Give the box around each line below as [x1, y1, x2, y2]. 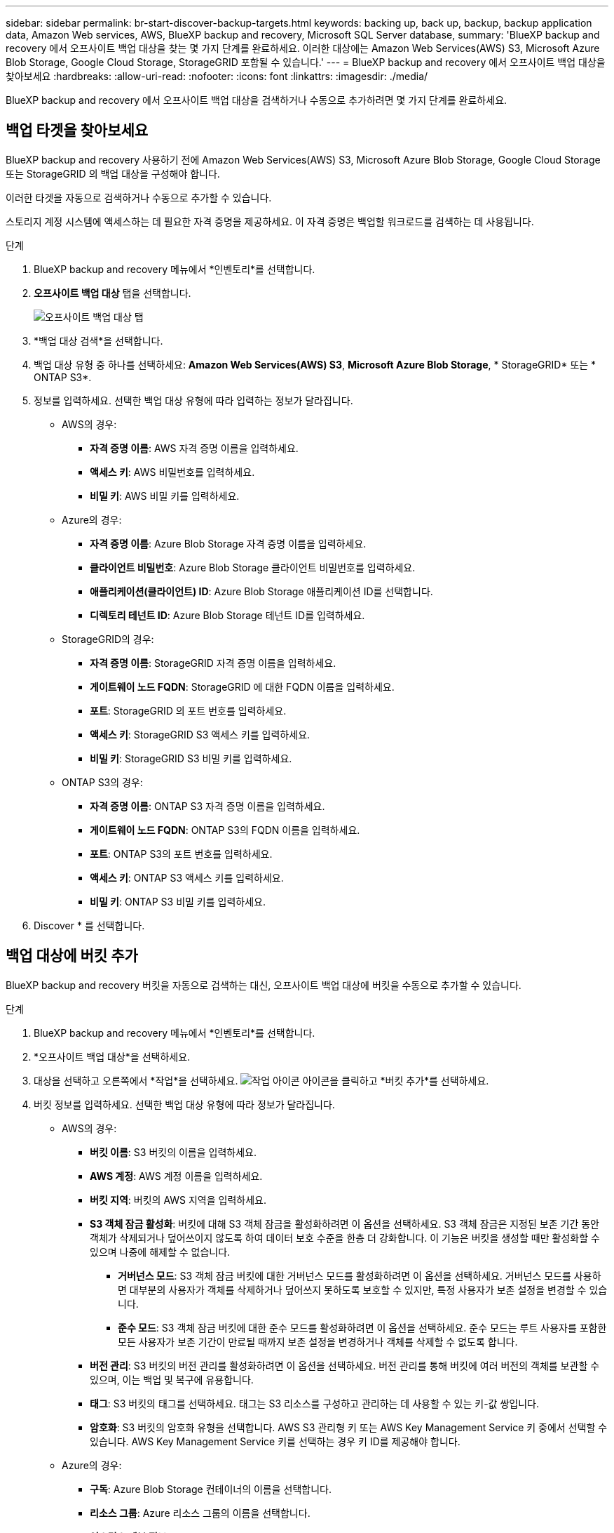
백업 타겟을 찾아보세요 [6, 121, 149, 140]
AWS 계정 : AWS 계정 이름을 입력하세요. [90, 1169, 263, 1182]
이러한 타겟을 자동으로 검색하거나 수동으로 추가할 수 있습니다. [6, 191, 272, 204]
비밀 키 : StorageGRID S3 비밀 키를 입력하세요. [90, 752, 292, 764]
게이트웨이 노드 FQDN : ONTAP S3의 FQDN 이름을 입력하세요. [90, 823, 360, 836]
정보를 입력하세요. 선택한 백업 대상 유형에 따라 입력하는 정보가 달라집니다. [34, 394, 353, 406]
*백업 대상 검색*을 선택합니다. [34, 334, 163, 347]
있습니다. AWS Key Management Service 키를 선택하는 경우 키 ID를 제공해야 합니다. [90, 1435, 460, 1447]
